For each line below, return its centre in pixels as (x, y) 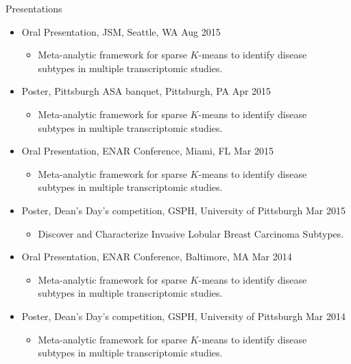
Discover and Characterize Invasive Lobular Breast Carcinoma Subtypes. (191, 233)
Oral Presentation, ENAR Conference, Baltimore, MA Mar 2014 (157, 257)
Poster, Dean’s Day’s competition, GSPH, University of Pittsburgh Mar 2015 (184, 210)
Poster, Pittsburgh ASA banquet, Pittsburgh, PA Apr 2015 (146, 91)
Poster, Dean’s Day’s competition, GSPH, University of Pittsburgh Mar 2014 (184, 316)
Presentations (34, 8)
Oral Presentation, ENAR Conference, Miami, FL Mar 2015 (147, 151)
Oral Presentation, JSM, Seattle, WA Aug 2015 (121, 31)
